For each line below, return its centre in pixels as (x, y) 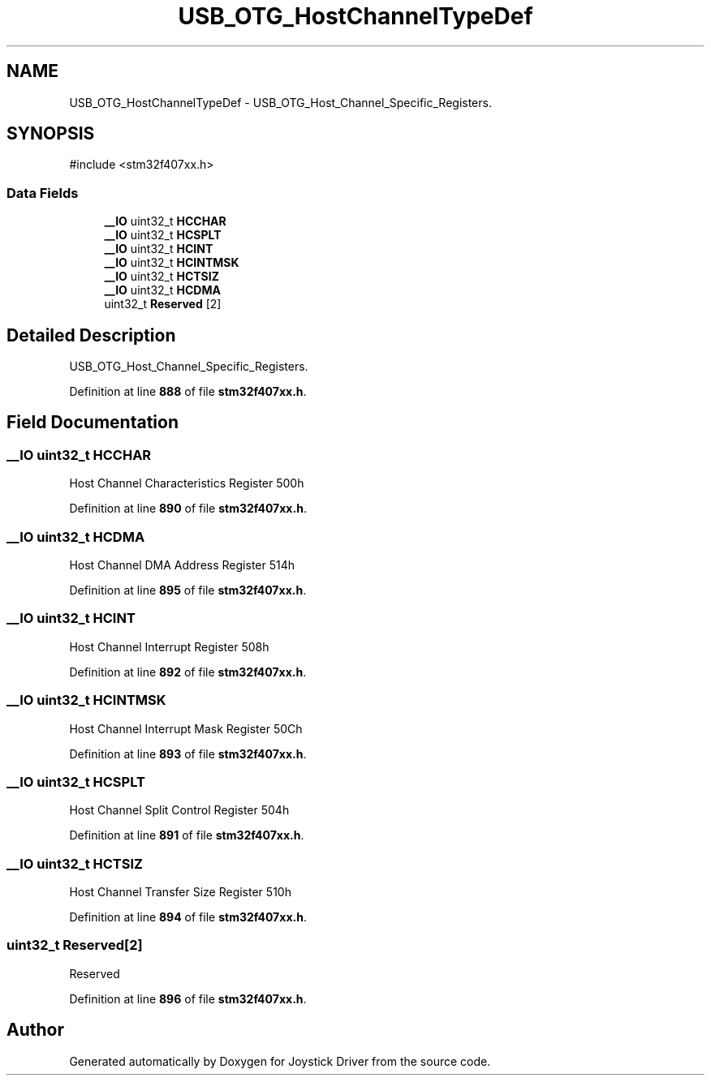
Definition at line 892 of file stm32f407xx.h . (188, 672)
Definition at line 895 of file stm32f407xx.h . (188, 590)
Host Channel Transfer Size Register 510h (180, 892)
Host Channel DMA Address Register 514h (182, 565)
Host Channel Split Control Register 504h (179, 810)
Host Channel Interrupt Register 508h (169, 646)
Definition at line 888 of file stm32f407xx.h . (188, 392)
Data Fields (43, 193)
